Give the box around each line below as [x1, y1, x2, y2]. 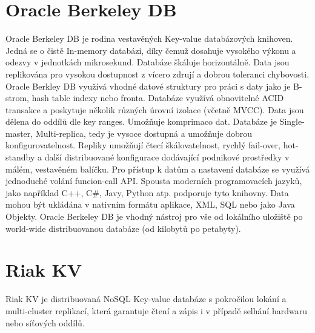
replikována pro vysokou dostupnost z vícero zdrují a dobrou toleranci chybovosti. [5, 67, 310, 80]
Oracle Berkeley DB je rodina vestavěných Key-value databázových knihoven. [5, 32, 293, 45]
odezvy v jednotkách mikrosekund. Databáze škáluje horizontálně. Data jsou [5, 56, 290, 68]
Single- [279, 115, 305, 128]
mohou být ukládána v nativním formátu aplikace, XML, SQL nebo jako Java [5, 198, 295, 211]
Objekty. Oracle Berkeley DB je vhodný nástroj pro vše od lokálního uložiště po [5, 210, 303, 223]
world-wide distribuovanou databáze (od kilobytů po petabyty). [5, 222, 241, 234]
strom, [5, 91, 30, 104]
